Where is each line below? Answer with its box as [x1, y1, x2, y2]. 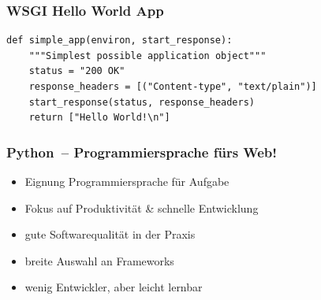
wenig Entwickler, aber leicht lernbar [24, 279, 203, 295]
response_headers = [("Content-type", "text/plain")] [28, 81, 317, 92]
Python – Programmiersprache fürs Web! [6, 142, 278, 161]
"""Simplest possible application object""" [28, 50, 267, 61]
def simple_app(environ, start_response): [6, 35, 233, 46]
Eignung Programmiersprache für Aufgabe [24, 173, 230, 189]
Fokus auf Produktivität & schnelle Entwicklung [24, 199, 259, 216]
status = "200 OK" [28, 65, 125, 77]
